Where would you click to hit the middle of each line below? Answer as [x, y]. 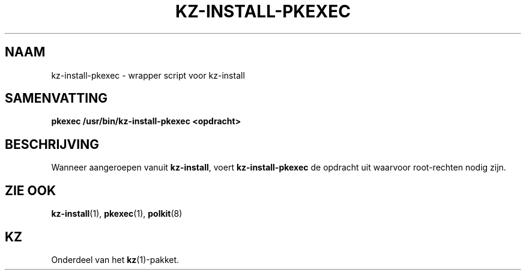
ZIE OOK [31, 190]
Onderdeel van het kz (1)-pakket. [115, 259]
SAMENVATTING [56, 98]
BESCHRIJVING [52, 144]
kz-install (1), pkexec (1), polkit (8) [117, 214]
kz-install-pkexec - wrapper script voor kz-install [148, 75]
